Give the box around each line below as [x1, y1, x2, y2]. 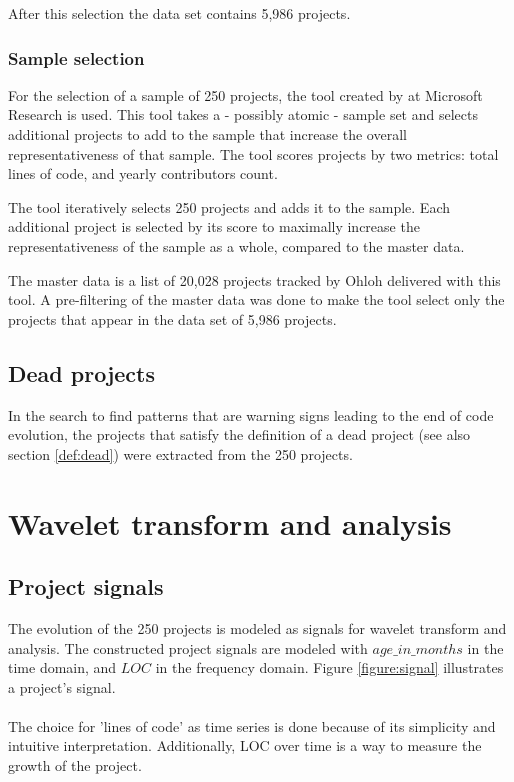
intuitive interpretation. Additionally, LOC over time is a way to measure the [8, 735, 482, 756]
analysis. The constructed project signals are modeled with [8, 637, 368, 658]
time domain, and [8, 657, 117, 678]
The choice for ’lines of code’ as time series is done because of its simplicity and [8, 715, 496, 736]
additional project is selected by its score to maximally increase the [8, 216, 420, 237]
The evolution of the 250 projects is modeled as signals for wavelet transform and [8, 617, 507, 638]
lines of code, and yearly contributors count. [8, 163, 278, 184]
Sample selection [8, 45, 145, 70]
